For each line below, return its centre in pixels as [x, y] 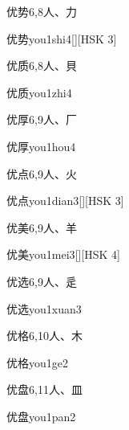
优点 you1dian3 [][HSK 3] [65, 201]
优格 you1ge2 [37, 362]
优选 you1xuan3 [44, 308]
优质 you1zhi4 [39, 92]
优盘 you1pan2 [41, 416]
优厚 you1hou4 [41, 146]
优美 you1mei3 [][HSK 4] [63, 254]
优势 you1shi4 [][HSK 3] [62, 38]
